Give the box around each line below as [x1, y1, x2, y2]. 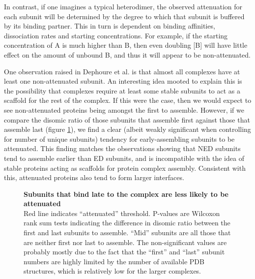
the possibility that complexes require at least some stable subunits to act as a [4, 85, 240, 95]
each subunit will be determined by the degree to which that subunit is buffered [4, 11, 245, 21]
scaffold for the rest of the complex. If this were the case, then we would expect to [4, 95, 252, 105]
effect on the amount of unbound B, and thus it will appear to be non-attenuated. [4, 49, 251, 60]
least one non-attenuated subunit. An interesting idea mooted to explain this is [4, 76, 242, 86]
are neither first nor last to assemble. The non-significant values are [24, 237, 227, 247]
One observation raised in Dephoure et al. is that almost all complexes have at [4, 66, 240, 76]
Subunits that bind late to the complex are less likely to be [24, 188, 228, 199]
